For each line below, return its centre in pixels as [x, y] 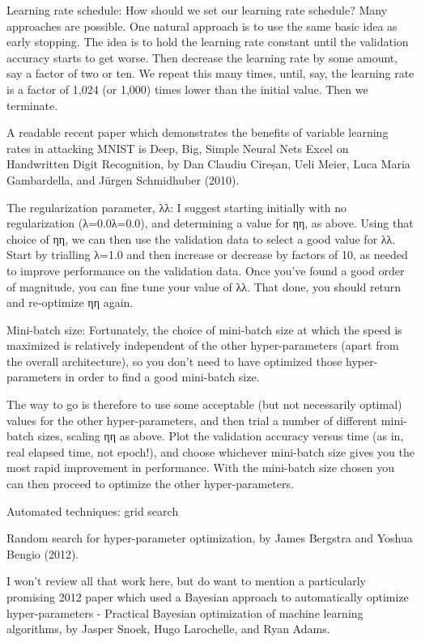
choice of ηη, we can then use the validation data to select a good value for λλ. [201, 238]
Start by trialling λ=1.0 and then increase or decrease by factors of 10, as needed [207, 255]
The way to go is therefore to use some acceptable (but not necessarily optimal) [204, 404]
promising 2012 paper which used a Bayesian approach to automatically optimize [208, 597]
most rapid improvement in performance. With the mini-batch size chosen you [201, 468]
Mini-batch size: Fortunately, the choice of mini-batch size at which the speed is [204, 329]
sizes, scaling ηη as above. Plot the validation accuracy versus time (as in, [221, 436]
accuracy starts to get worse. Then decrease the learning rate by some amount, [202, 57]
